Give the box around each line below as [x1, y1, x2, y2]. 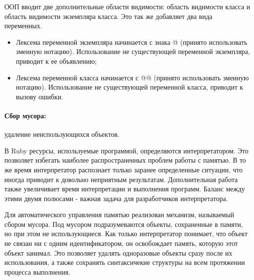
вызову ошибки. [16, 91, 63, 101]
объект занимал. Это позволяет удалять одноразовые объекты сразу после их [4, 247, 233, 258]
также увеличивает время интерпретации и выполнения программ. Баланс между [4, 184, 245, 194]
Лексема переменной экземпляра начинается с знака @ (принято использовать [16, 37, 248, 47]
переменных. [4, 20, 42, 31]
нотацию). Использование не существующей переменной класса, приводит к [16, 82, 243, 92]
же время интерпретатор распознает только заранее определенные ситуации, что [4, 164, 243, 174]
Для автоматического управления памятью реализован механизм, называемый [4, 209, 234, 220]
